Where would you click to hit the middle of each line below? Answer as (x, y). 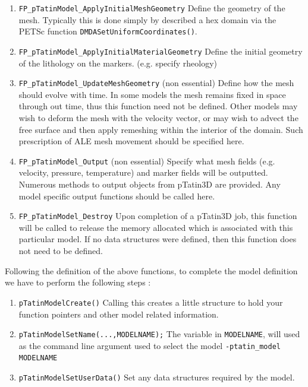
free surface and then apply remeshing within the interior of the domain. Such (161, 129)
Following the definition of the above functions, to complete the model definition (151, 270)
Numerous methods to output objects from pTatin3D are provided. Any (150, 184)
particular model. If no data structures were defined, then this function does (158, 239)
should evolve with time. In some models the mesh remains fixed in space (152, 94)
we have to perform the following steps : (78, 282)
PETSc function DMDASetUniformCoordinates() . (108, 31)
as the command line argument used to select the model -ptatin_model (150, 345)
